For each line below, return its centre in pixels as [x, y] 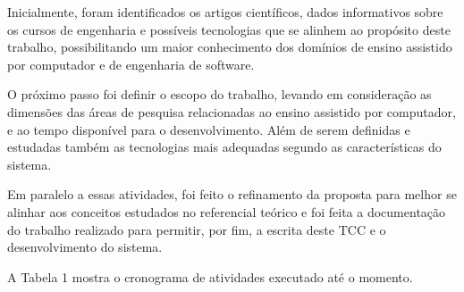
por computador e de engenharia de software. [131, 64]
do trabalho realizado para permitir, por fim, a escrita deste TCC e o [197, 229]
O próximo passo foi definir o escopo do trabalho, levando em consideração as [219, 94]
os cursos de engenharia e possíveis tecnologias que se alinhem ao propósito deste [229, 29]
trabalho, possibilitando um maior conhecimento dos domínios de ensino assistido [230, 47]
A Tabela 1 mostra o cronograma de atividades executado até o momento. [210, 276]
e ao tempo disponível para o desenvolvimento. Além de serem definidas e [209, 129]
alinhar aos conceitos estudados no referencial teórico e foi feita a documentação [227, 211]
